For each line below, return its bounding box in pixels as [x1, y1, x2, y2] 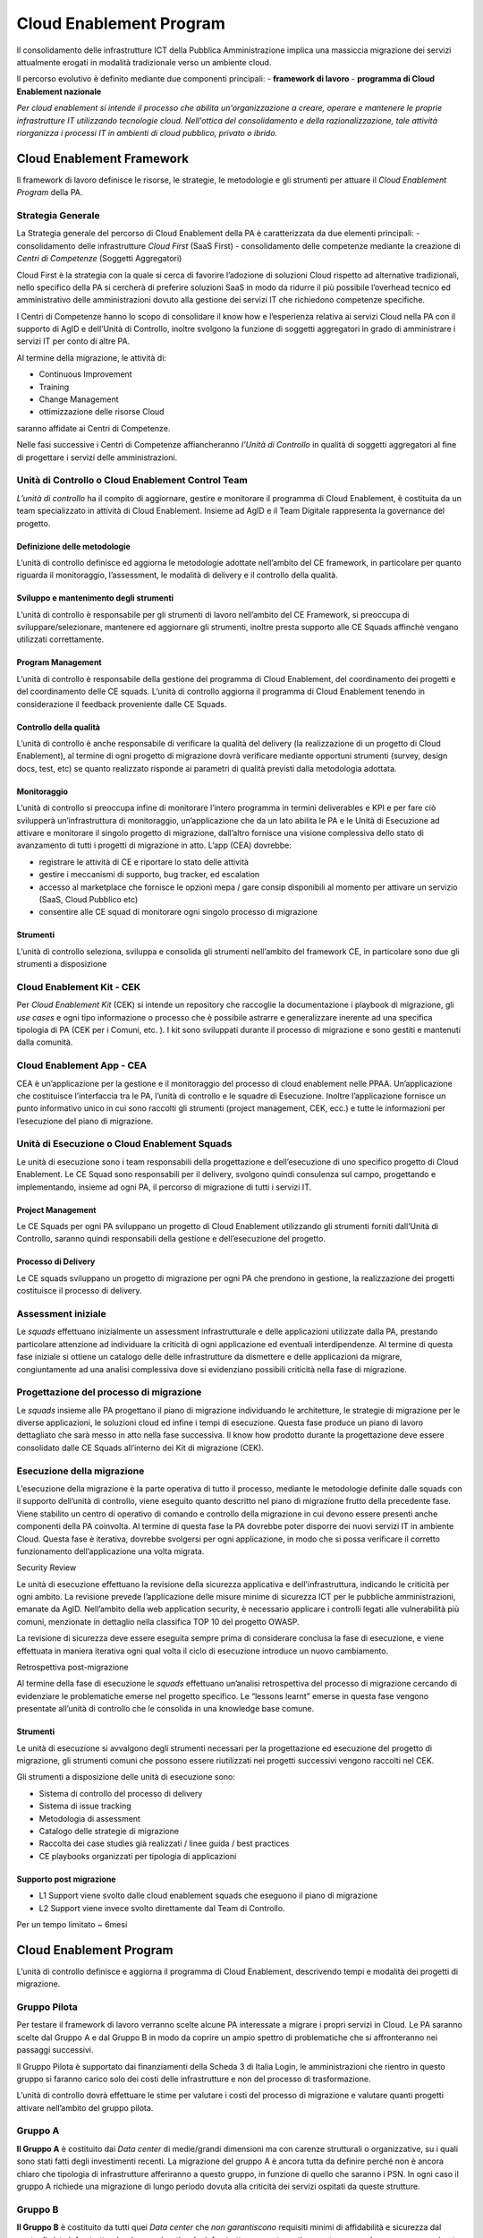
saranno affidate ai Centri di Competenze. [16, 423, 171, 433]
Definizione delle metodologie [16, 541, 131, 551]
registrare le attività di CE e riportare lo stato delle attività [38, 856, 250, 867]
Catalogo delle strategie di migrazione [38, 1825, 179, 1836]
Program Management [16, 657, 102, 668]
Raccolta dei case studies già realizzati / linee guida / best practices [38, 1838, 290, 1849]
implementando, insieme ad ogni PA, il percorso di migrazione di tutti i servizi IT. [16, 1182, 312, 1192]
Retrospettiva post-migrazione [16, 1661, 129, 1673]
